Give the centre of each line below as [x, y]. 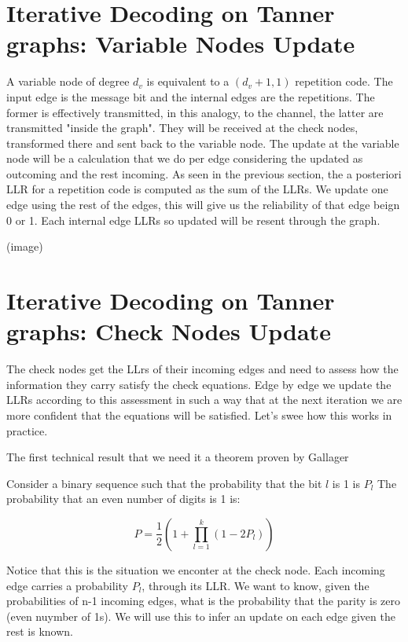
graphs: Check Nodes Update [169, 331]
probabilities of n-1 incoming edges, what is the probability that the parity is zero [203, 601]
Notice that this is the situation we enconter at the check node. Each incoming [196, 569]
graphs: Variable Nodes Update [181, 44]
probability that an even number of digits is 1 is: [123, 499]
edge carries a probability [67, 585]
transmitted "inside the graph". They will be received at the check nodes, [182, 128]
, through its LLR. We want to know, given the [255, 585]
